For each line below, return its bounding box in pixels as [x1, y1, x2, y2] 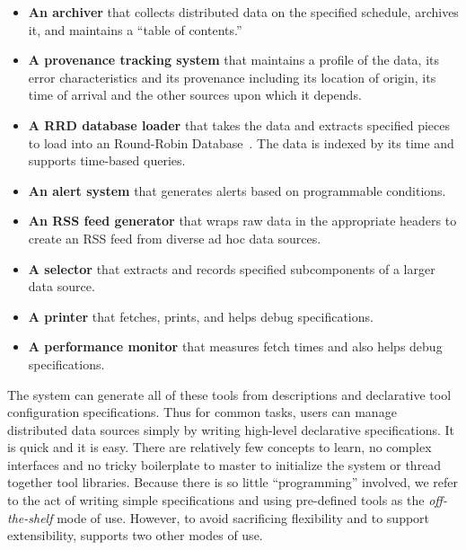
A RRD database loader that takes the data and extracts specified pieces [28, 115, 450, 134]
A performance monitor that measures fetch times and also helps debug [28, 337, 443, 356]
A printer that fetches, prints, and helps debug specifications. [28, 306, 374, 325]
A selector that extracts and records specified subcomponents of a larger [28, 259, 435, 278]
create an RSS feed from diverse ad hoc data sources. [28, 228, 321, 247]
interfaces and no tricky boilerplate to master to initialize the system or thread [7, 455, 442, 474]
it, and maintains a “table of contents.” [28, 20, 242, 39]
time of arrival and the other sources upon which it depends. [28, 85, 362, 104]
